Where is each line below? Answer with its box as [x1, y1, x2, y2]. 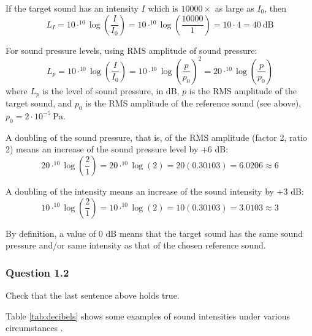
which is [148, 2, 178, 14]
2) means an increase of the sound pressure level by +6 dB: [6, 143, 229, 155]
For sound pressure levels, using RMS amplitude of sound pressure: [6, 43, 257, 56]
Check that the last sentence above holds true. [6, 288, 180, 301]
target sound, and [6, 97, 72, 110]
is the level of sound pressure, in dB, [42, 84, 180, 97]
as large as [215, 2, 254, 14]
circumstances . [6, 321, 63, 334]
